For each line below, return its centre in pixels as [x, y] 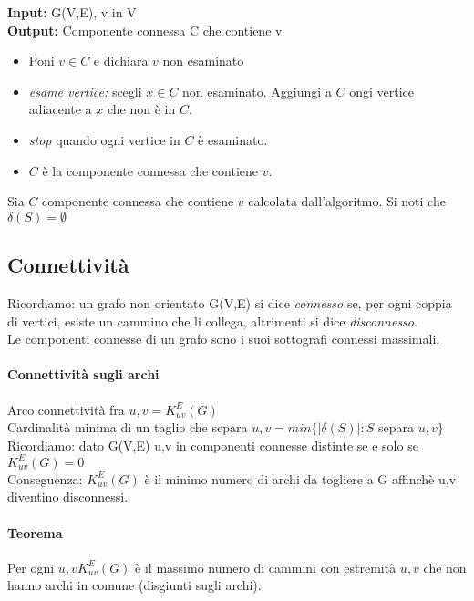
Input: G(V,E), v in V [72, 12]
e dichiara [121, 61]
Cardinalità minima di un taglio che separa [128, 427]
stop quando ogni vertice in [104, 139]
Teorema [35, 532]
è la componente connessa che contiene [150, 170]
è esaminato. [233, 139]
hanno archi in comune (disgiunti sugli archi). [134, 585]
